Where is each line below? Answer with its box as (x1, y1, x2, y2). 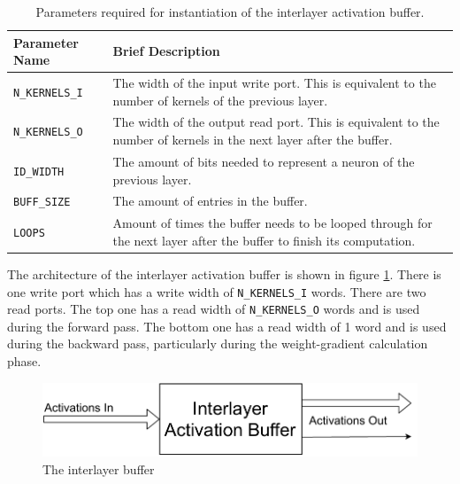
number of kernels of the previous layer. (112, 90, 328, 109)
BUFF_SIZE (13, 196, 71, 209)
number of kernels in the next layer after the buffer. (112, 130, 393, 149)
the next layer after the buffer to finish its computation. (112, 230, 416, 249)
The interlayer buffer (42, 459, 155, 478)
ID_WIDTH (13, 165, 65, 178)
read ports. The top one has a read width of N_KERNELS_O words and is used (7, 300, 420, 318)
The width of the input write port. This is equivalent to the (112, 74, 436, 92)
